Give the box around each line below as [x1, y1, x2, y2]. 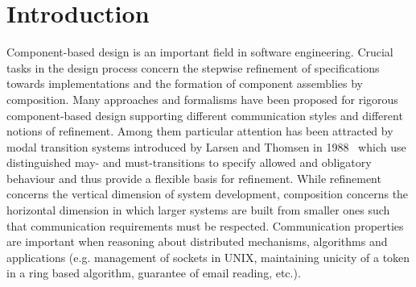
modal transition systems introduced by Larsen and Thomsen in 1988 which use [6, 138, 406, 155]
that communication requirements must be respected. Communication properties [6, 217, 404, 234]
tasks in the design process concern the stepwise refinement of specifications [6, 59, 380, 76]
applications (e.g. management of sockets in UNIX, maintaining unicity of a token [6, 248, 410, 265]
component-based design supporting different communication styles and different [6, 106, 403, 123]
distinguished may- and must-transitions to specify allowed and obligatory [6, 154, 372, 171]
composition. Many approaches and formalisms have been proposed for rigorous [6, 90, 398, 107]
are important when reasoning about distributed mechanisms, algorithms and [6, 233, 388, 250]
